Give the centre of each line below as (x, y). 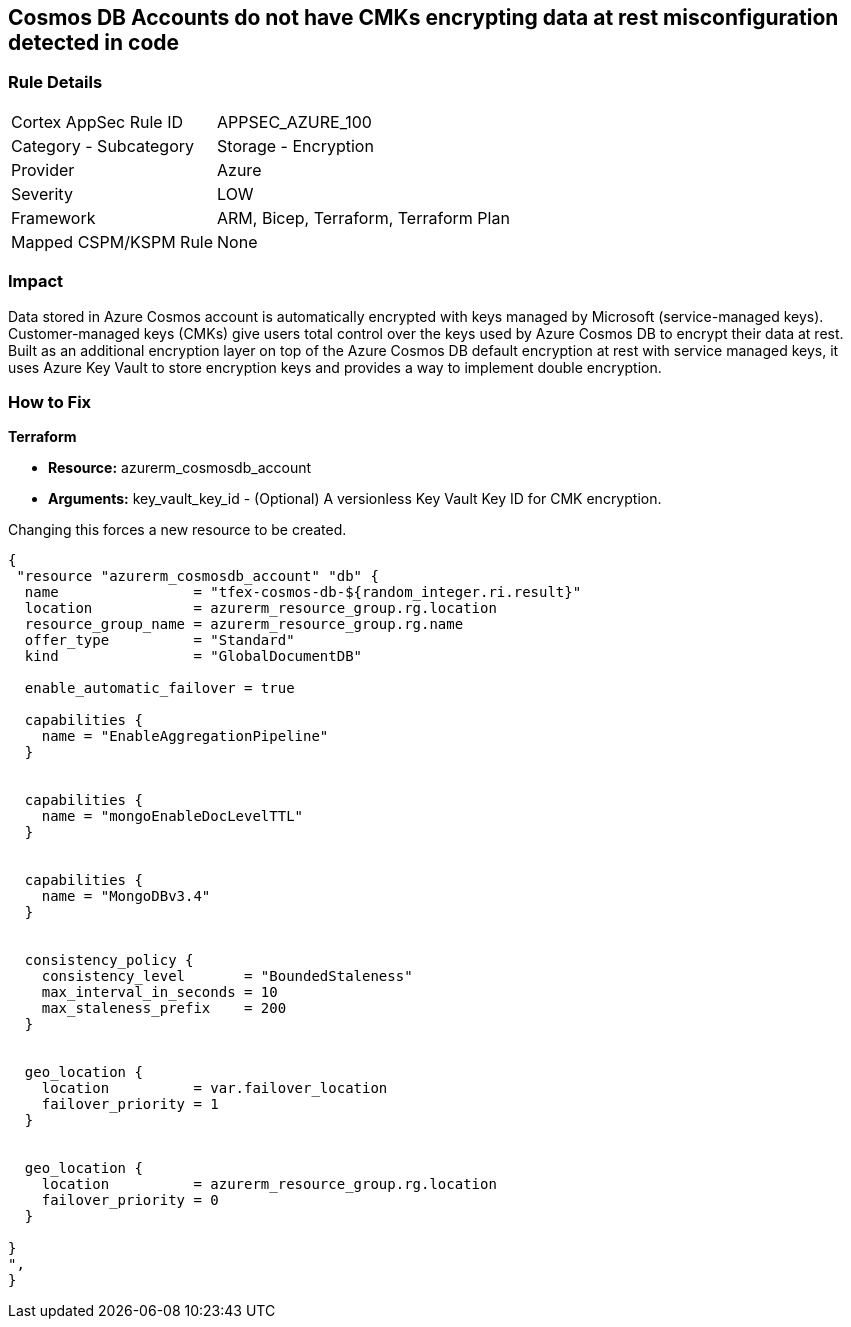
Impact (36, 281)
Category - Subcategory (102, 145)
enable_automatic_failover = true (159, 688)
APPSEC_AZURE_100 (294, 121)
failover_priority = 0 (130, 1200)
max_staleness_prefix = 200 (164, 1008)
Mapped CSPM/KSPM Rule (112, 241)
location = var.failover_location (214, 1088)
